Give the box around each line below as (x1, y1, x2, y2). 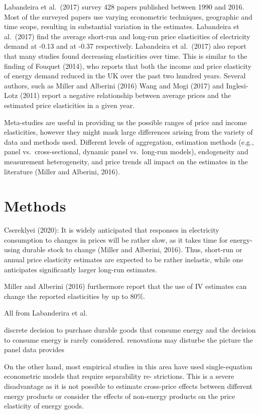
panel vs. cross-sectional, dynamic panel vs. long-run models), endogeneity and (4, 146, 248, 157)
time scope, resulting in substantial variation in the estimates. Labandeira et (4, 21, 239, 32)
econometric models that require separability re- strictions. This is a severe (4, 371, 234, 381)
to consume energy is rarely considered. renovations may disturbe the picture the (4, 334, 253, 345)
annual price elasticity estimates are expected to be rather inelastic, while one (4, 254, 243, 264)
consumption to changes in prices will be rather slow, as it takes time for (4, 234, 228, 245)
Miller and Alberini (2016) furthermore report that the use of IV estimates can (4, 281, 247, 291)
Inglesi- (226, 80, 248, 90)
